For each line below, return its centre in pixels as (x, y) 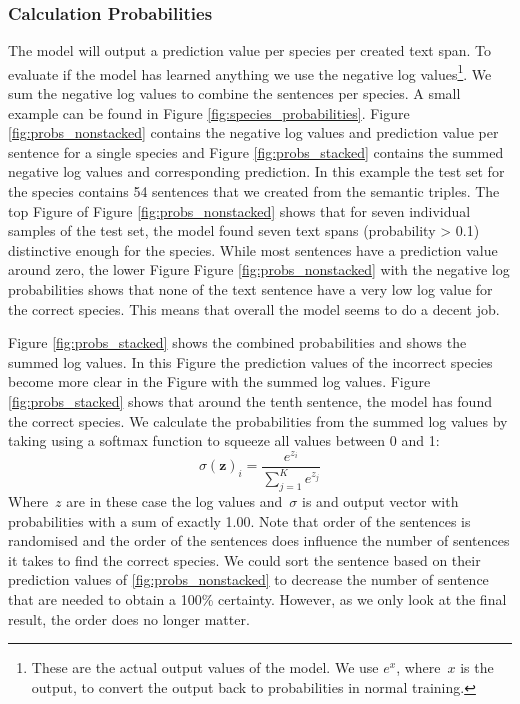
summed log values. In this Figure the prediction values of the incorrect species (250, 361)
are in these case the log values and (174, 501)
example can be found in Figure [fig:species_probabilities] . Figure (209, 112)
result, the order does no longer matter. (129, 618)
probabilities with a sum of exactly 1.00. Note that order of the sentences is (239, 520)
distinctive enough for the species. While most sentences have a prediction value (253, 249)
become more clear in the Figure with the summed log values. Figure (219, 381)
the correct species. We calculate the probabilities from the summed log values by (258, 420)
